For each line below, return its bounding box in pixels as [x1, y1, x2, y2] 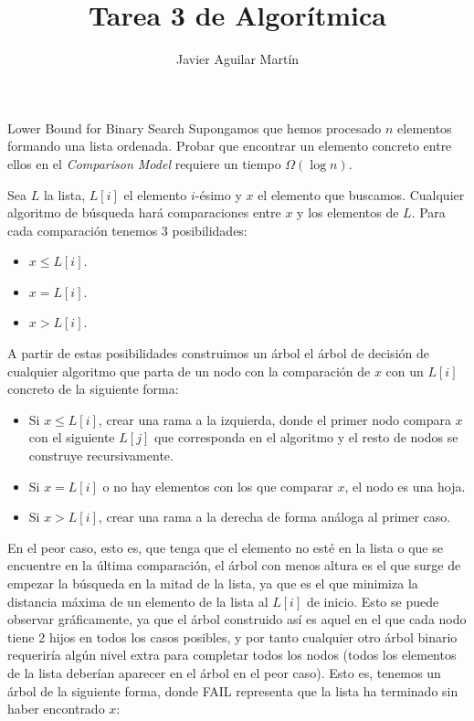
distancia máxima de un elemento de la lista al [7, 591, 269, 610]
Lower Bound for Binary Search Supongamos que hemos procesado [7, 118, 382, 137]
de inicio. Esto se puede [306, 591, 439, 610]
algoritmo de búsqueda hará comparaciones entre [7, 203, 281, 222]
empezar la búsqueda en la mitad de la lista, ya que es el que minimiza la [7, 574, 418, 592]
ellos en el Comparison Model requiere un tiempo [7, 154, 281, 173]
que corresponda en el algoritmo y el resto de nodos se [153, 428, 458, 447]
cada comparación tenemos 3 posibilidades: [7, 220, 248, 239]
